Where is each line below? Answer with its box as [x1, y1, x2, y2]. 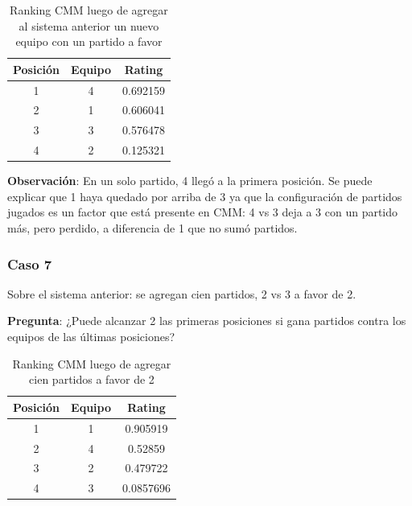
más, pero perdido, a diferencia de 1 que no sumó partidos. [7, 220, 298, 237]
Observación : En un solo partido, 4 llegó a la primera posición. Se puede [7, 172, 373, 189]
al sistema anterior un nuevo [19, 17, 159, 34]
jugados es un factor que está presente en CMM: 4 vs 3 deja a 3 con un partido [7, 204, 398, 220]
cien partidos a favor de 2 [29, 371, 154, 388]
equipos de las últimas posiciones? [7, 328, 175, 345]
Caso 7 [7, 253, 52, 274]
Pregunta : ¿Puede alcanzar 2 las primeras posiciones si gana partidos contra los [7, 312, 406, 329]
